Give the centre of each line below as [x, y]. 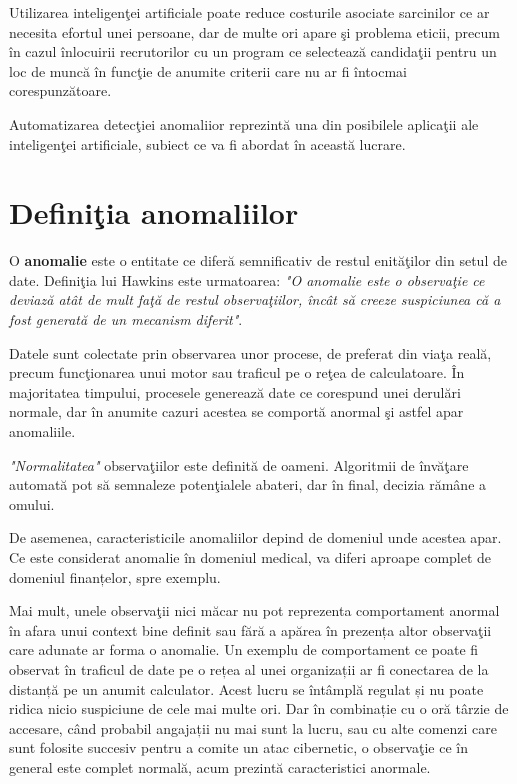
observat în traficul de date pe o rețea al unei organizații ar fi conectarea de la [249, 668]
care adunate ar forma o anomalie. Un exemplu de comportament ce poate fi [244, 649]
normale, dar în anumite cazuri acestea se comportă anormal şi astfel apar [236, 411]
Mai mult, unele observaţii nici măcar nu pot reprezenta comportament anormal [254, 610]
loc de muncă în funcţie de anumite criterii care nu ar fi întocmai [208, 70]
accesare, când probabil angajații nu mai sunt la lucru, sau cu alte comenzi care [253, 727]
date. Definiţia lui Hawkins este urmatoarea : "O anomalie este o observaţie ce [247, 279]
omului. [32, 503]
